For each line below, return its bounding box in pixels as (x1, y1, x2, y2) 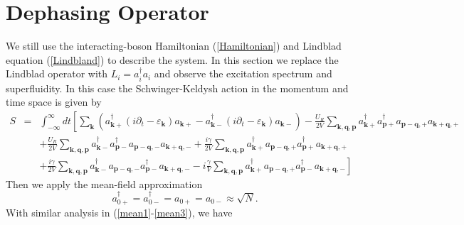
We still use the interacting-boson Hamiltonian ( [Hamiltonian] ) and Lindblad (6, 38, 342, 53)
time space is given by (6, 94, 102, 109)
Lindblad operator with (6, 66, 108, 81)
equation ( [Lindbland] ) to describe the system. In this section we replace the (6, 52, 339, 67)
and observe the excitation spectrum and (154, 66, 332, 81)
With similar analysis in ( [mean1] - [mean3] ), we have (6, 205, 233, 220)
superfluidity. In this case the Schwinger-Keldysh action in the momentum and (6, 80, 349, 95)
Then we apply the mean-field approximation (6, 176, 203, 191)
